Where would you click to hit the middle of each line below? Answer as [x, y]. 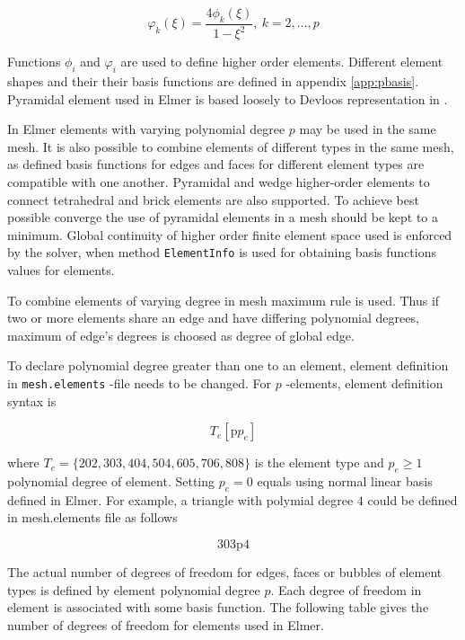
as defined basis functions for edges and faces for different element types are [216, 164]
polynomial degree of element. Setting [111, 480]
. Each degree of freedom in [346, 589]
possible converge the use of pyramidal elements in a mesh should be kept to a [223, 217]
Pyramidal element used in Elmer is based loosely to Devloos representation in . [228, 98]
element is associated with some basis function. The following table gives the [218, 607]
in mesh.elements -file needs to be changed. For [140, 382]
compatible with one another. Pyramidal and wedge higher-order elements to [219, 181]
